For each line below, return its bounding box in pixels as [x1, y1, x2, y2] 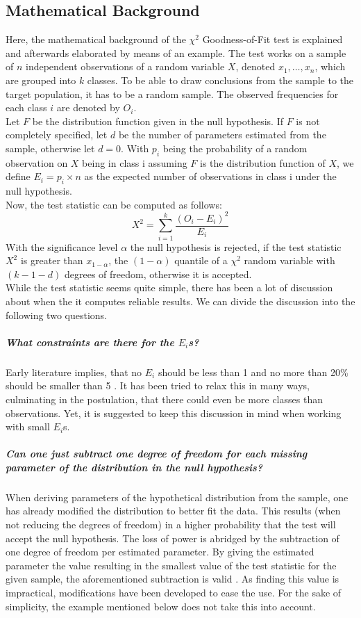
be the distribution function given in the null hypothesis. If [32, 113, 283, 128]
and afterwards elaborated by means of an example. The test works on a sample [6, 45, 346, 60]
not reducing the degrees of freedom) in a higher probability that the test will [6, 517, 336, 532]
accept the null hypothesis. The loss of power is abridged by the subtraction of [6, 530, 339, 545]
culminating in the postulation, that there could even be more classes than [6, 391, 323, 406]
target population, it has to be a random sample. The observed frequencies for [6, 86, 339, 101]
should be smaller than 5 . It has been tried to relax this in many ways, [6, 378, 310, 393]
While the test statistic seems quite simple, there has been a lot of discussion [6, 280, 333, 295]
